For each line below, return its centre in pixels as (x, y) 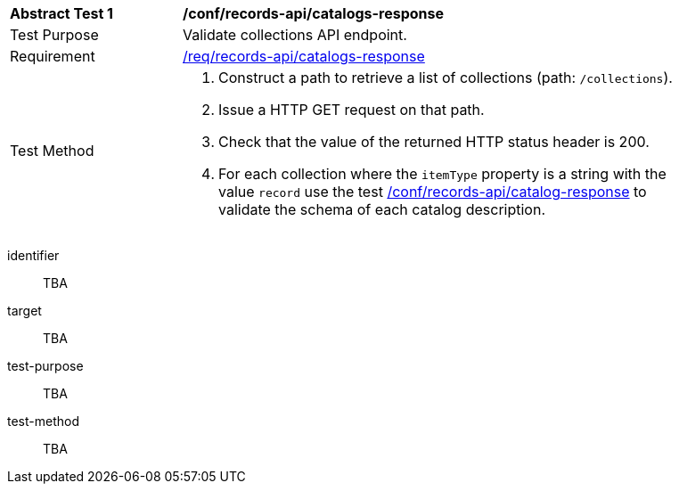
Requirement (53, 56)
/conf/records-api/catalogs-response (313, 13)
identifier (33, 255)
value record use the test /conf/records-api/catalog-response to (433, 192)
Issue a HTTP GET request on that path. (352, 110)
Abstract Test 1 (61, 13)
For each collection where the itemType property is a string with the (442, 174)
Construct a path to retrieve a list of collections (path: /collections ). (446, 78)
